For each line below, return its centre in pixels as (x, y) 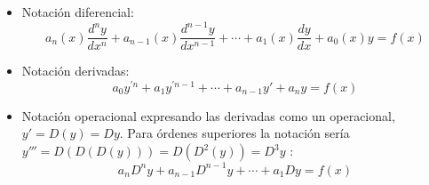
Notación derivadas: (75, 71)
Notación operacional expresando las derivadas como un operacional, (208, 115)
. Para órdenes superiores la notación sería (234, 133)
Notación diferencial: (78, 12)
